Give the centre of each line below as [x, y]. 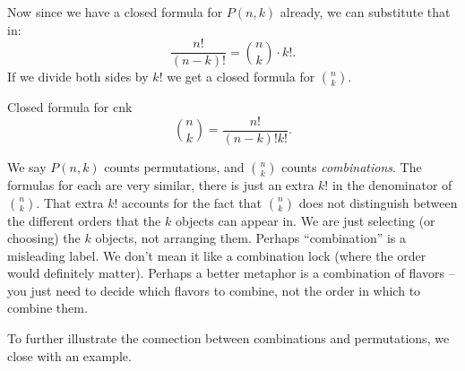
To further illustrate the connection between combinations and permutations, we [228, 338]
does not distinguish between [378, 202]
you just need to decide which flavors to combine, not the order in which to [214, 290]
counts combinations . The [352, 166]
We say [27, 166]
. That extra [70, 202]
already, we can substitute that [365, 12]
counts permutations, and [174, 166]
